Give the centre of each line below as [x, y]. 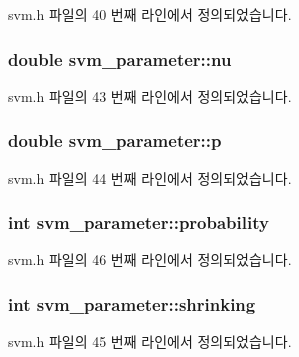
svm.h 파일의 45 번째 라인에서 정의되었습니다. [150, 341]
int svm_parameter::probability [138, 222]
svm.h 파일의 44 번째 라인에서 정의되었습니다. [150, 177]
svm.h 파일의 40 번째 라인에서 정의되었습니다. [150, 14]
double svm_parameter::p [115, 140]
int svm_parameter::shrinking [132, 303]
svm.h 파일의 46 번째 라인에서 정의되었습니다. [150, 259]
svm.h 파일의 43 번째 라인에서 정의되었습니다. [150, 95]
